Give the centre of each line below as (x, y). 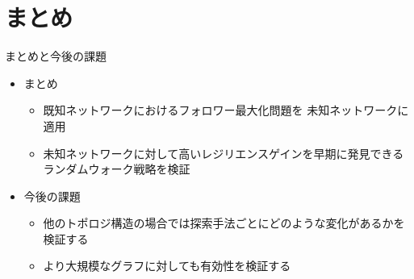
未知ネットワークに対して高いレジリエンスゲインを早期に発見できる (224, 153)
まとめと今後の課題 (56, 56)
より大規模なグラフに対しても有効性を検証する (167, 266)
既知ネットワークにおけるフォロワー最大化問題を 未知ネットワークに (226, 110)
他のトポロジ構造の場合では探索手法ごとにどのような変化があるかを (224, 223)
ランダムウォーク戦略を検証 (117, 169)
